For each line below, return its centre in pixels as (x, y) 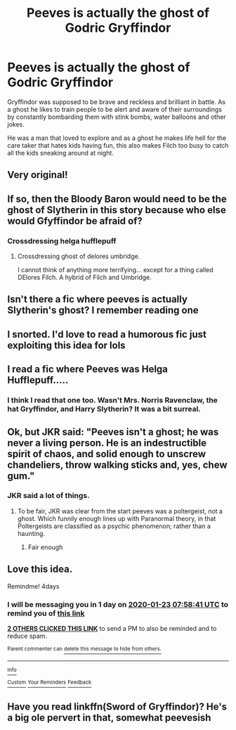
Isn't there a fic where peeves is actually (98, 299)
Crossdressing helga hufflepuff (62, 241)
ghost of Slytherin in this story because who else (117, 210)
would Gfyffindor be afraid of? (75, 220)
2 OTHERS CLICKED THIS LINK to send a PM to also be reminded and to (112, 628)
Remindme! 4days (33, 586)
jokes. (16, 124)
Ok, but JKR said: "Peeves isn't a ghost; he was (113, 431)
